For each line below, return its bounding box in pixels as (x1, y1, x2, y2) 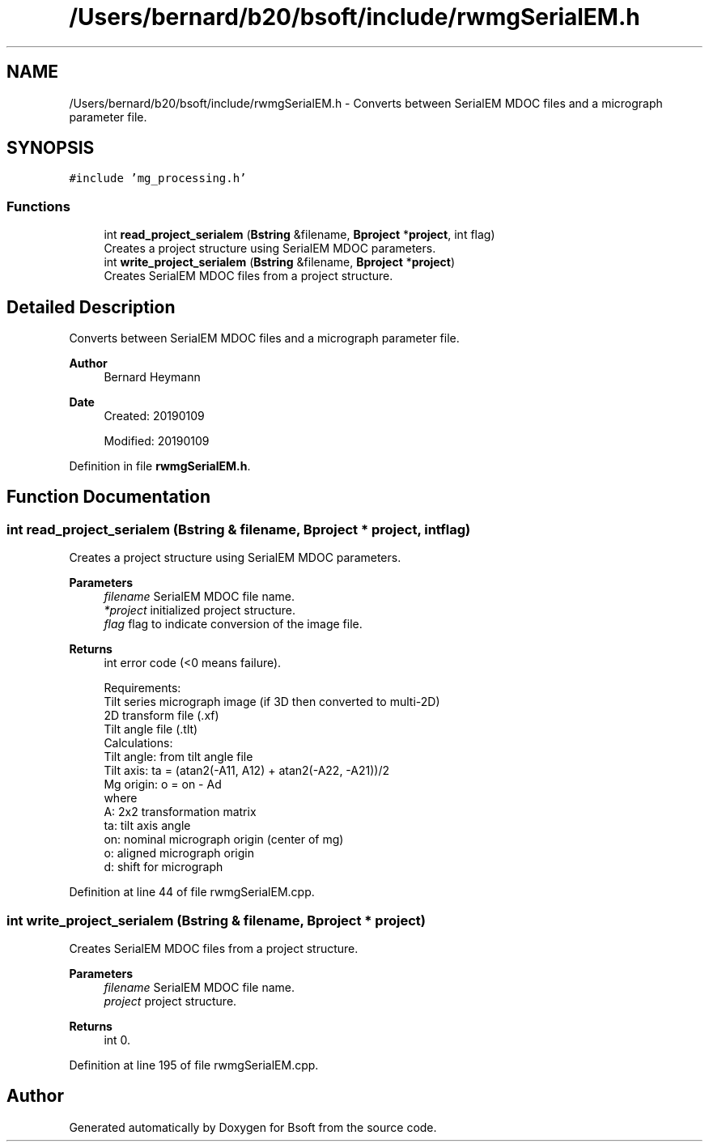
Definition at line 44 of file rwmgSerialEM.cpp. (69, 885, 315, 899)
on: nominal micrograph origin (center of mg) (104, 832, 344, 847)
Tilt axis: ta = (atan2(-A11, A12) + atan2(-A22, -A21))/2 (104, 763, 390, 778)
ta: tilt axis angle (104, 818, 191, 833)
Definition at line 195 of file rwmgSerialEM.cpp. (69, 1058, 319, 1072)
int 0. (104, 1033, 131, 1047)
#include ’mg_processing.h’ (69, 172, 247, 185)
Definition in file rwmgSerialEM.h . (69, 459, 251, 474)
